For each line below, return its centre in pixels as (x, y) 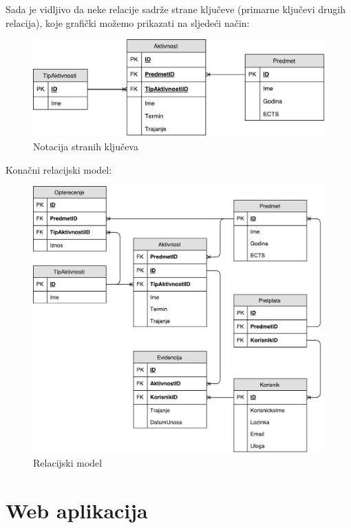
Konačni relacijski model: (59, 169)
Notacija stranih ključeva (86, 146)
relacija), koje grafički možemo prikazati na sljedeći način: (128, 22)
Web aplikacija (77, 510)
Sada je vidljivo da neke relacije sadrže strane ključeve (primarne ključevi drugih (175, 9)
